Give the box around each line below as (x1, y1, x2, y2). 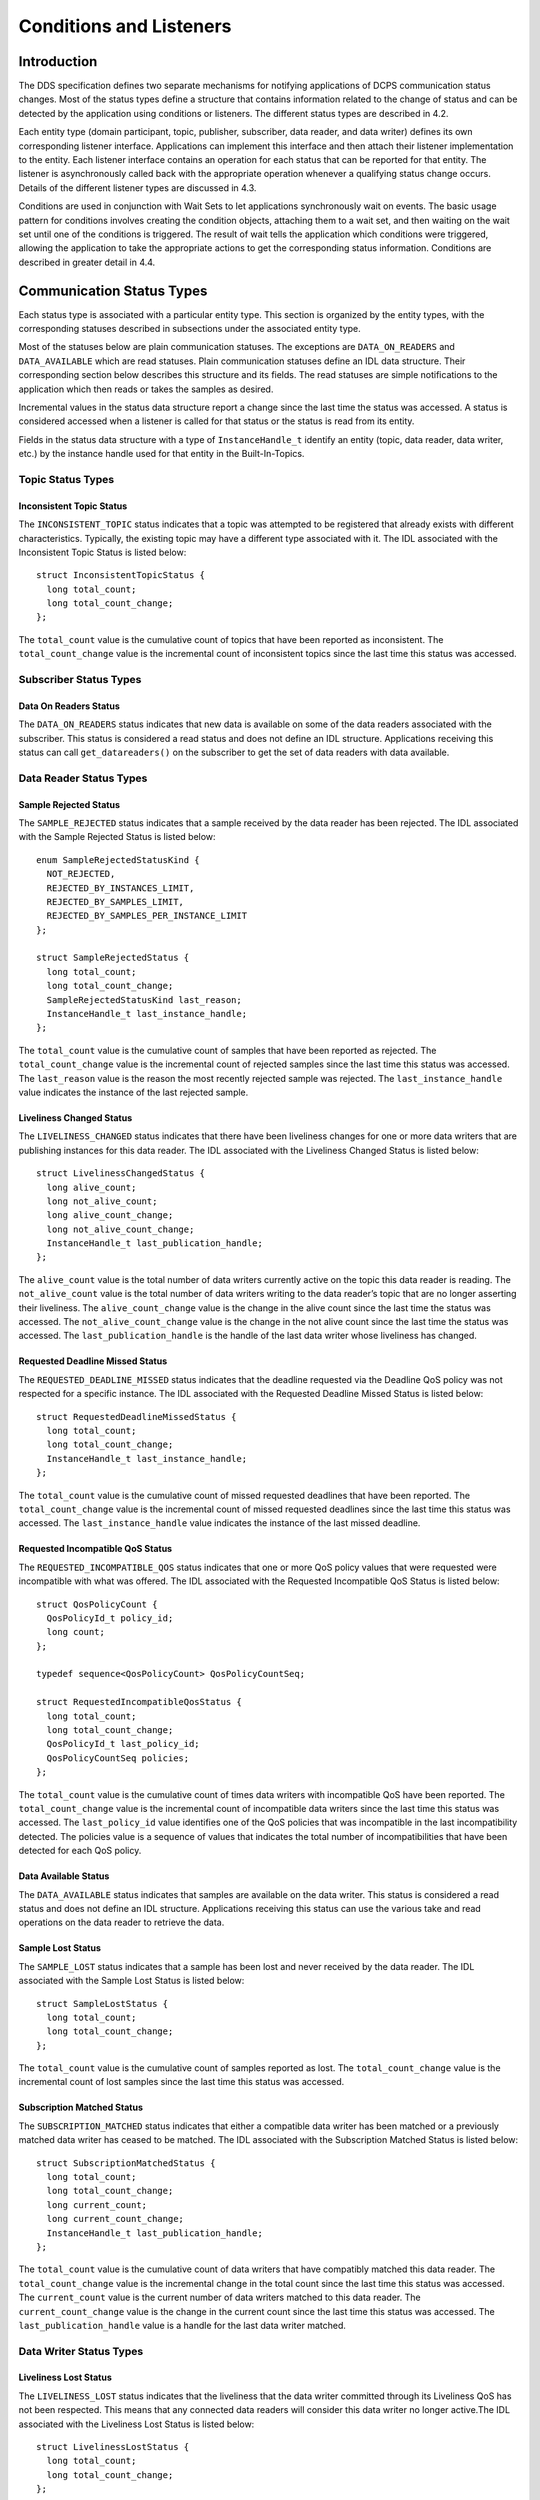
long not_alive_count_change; (46, 1223, 195, 1235)
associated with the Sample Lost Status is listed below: (18, 1975, 245, 1987)
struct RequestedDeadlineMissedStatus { (36, 1411, 237, 1422)
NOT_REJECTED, (46, 868, 116, 880)
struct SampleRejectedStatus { (36, 952, 190, 964)
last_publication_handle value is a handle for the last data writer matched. (18, 2319, 347, 2331)
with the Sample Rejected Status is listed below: (18, 831, 216, 843)
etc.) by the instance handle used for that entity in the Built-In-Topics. (18, 448, 305, 460)
